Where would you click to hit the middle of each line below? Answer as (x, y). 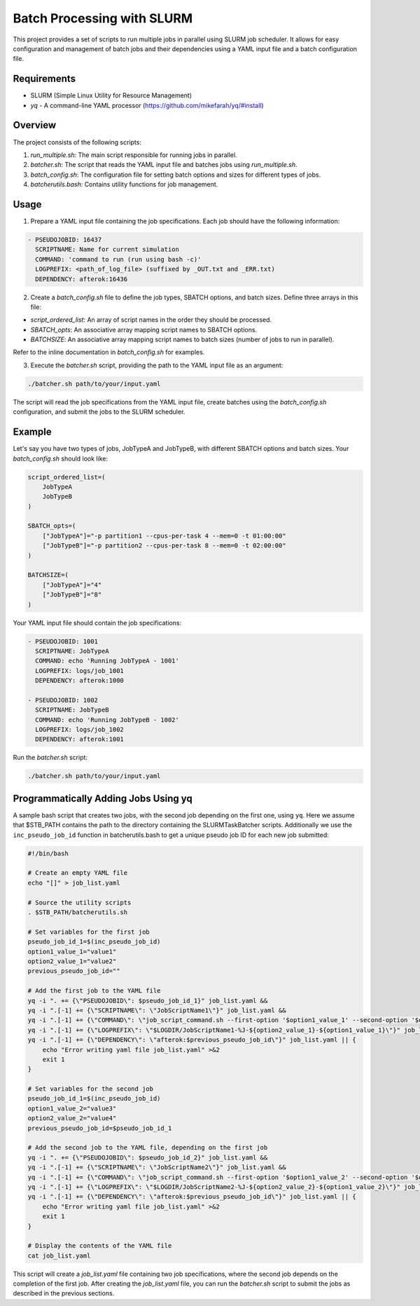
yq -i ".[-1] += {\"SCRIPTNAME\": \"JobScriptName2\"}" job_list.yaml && (157, 1168)
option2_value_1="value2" (72, 961)
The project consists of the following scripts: (77, 142)
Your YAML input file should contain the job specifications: (97, 623)
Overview (35, 125)
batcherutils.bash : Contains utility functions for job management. (124, 184)
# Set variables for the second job (91, 1089)
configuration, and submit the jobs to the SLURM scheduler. (99, 412)
